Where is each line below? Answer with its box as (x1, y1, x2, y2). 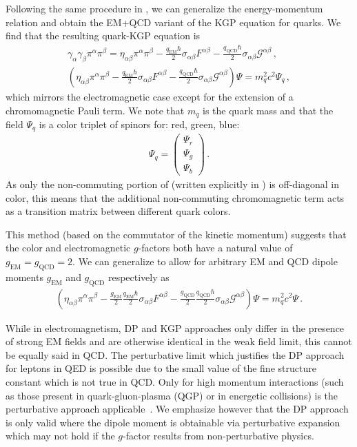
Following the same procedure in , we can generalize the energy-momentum (6, 1, 323, 15)
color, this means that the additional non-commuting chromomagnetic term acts (6, 190, 345, 205)
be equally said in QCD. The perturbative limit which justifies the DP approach (6, 347, 345, 362)
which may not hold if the (6, 428, 115, 443)
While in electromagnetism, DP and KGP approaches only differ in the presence (6, 320, 345, 335)
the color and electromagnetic (6, 240, 131, 255)
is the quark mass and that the (203, 103, 334, 117)
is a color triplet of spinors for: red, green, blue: (39, 116, 240, 131)
